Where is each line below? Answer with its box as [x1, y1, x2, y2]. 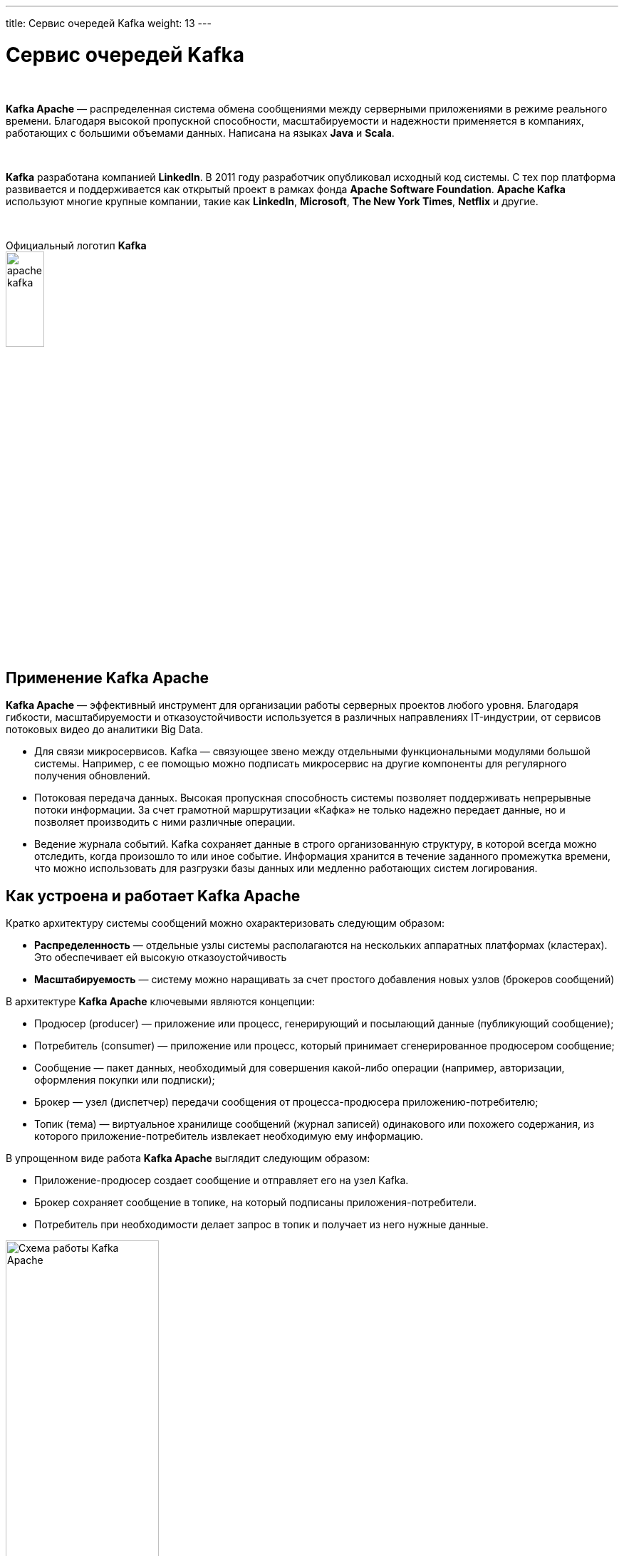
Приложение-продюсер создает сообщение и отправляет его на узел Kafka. [34, 1174, 409, 1187]
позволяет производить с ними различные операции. [34, 816, 296, 829]
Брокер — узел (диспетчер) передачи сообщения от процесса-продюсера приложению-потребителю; [34, 1096, 539, 1109]
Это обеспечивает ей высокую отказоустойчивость [34, 951, 287, 964]
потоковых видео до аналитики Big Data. [6, 723, 204, 736]
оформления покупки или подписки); [34, 1074, 215, 1086]
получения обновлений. [34, 769, 151, 782]
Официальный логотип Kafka [6, 239, 147, 251]
